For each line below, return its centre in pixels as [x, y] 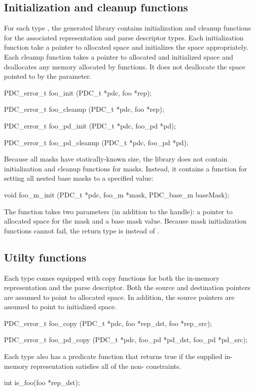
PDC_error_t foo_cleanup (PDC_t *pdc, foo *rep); [84, 109]
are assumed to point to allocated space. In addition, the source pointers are [119, 297]
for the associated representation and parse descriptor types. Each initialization [124, 37]
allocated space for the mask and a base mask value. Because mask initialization [125, 221]
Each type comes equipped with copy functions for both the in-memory [112, 277]
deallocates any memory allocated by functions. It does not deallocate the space [125, 66]
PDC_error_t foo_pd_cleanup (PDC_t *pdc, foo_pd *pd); [96, 142]
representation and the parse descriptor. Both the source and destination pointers [127, 287]
